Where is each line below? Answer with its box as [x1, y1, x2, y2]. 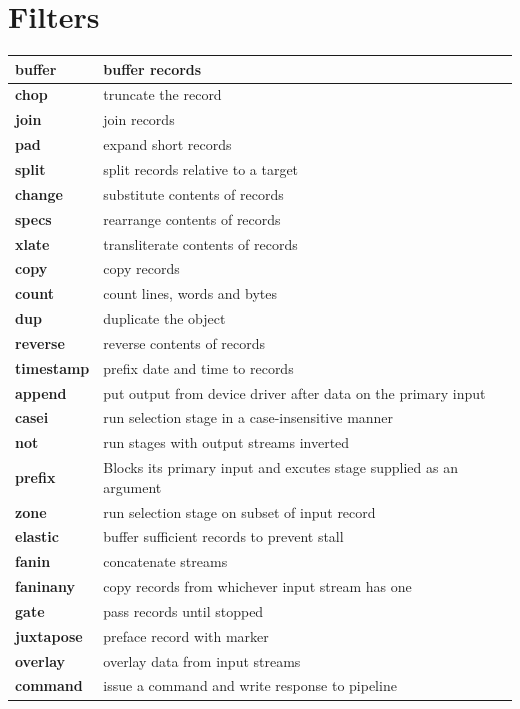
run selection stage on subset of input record [103, 501, 376, 522]
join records [103, 109, 175, 130]
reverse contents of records [103, 332, 266, 353]
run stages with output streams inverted [103, 432, 350, 453]
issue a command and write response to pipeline [103, 675, 397, 696]
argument [103, 476, 162, 497]
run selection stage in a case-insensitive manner [103, 407, 394, 428]
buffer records [103, 58, 202, 79]
